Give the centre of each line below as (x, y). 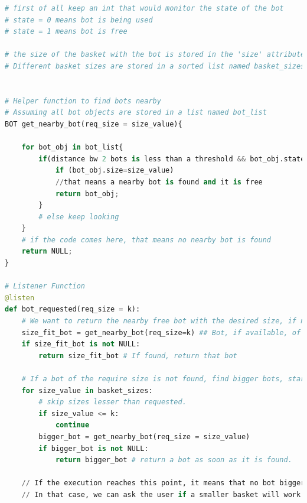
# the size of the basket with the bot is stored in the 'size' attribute (155, 55)
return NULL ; (47, 251)
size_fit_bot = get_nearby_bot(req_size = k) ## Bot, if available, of (161, 332)
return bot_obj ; (87, 194)
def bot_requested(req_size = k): (73, 309)
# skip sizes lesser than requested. (112, 402)
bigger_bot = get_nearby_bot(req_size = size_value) (144, 437)
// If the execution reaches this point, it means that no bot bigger (163, 483)
